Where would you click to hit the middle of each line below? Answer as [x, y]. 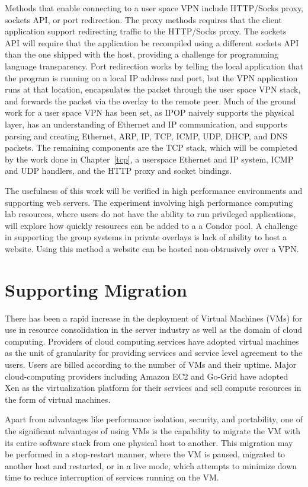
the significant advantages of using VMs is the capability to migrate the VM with [153, 430]
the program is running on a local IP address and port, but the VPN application [151, 77]
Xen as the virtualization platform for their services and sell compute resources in [153, 388]
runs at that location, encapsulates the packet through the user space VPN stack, [153, 89]
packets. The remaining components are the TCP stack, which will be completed [151, 147]
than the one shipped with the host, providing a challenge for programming [142, 54]
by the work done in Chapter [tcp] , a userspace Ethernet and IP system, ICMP [149, 159]
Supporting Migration [96, 289]
